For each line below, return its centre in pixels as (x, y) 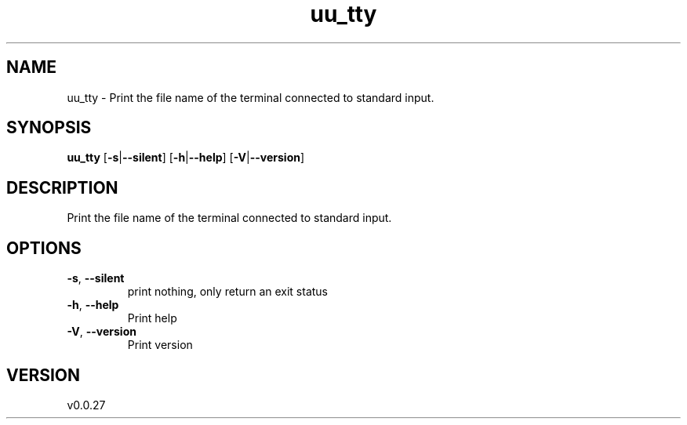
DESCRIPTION (62, 187)
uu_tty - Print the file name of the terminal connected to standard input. (251, 97)
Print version (160, 345)
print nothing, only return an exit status (228, 292)
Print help (152, 318)
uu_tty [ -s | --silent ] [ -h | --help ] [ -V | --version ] (186, 158)
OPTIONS (44, 248)
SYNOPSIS (49, 128)
